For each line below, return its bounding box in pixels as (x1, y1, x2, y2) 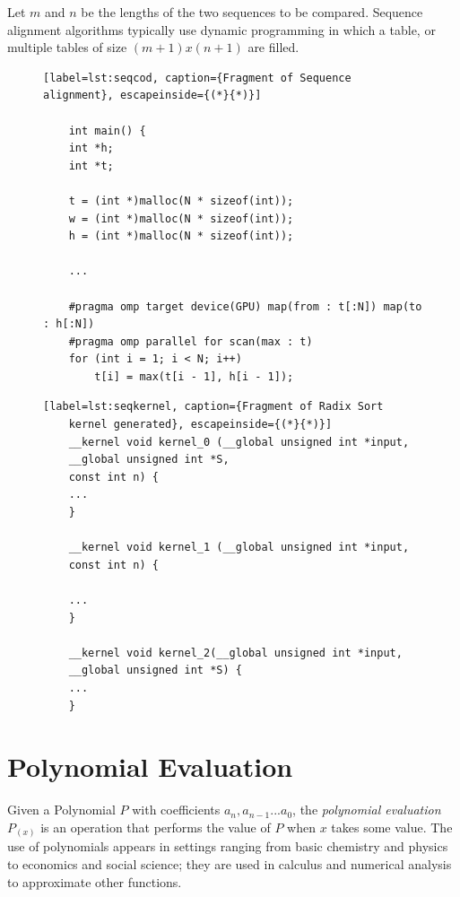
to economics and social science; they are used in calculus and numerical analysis (7, 854, 452, 873)
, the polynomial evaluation (292, 800, 441, 819)
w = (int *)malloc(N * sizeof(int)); (68, 212, 294, 225)
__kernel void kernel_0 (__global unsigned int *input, (68, 435, 410, 448)
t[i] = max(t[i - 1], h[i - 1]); (94, 370, 294, 383)
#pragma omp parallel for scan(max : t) (68, 335, 313, 348)
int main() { (68, 124, 146, 137)
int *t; (68, 159, 114, 172)
